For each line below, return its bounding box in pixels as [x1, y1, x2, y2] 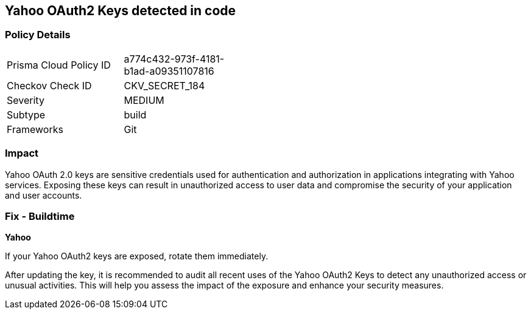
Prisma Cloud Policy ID [7, 58, 111, 71]
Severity [7, 94, 44, 106]
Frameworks [7, 123, 63, 135]
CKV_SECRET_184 [124, 79, 205, 92]
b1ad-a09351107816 [124, 64, 214, 77]
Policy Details [5, 29, 71, 41]
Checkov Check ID [7, 79, 92, 92]
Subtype [7, 108, 46, 121]
